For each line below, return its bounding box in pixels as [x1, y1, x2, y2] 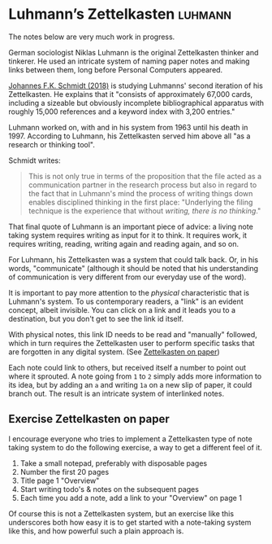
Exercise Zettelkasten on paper [8, 412, 170, 426]
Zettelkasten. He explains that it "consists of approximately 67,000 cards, [8, 89, 253, 99]
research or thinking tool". [8, 139, 96, 149]
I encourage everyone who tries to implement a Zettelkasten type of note [8, 433, 253, 444]
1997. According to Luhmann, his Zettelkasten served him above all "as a [8, 131, 251, 141]
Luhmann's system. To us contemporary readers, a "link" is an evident [8, 296, 244, 306]
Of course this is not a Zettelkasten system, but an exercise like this [8, 508, 234, 518]
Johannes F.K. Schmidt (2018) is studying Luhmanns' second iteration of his [8, 81, 264, 90]
